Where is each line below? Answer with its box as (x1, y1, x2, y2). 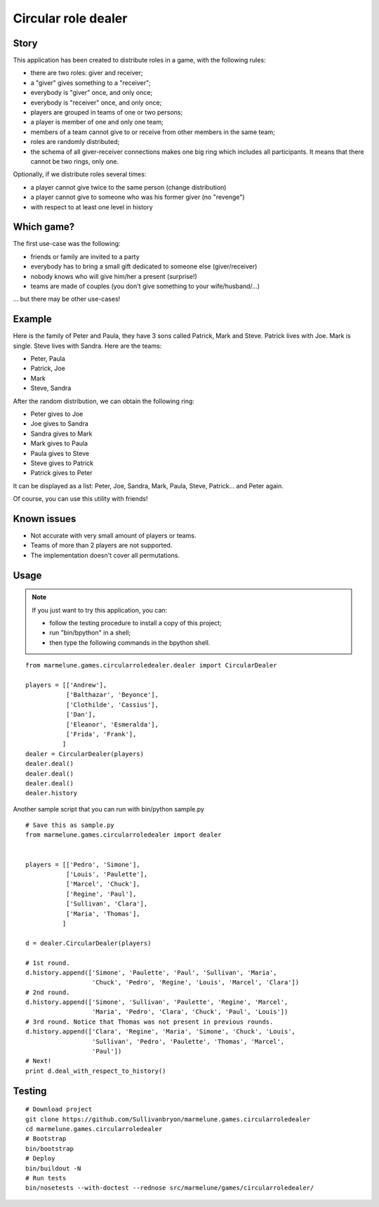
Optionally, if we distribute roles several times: (13, 170, 147, 178)
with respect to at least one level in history (30, 202, 154, 211)
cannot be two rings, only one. (30, 157, 119, 165)
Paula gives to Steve (30, 449, 90, 457)
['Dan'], (65, 710, 96, 719)
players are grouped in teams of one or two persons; (30, 108, 183, 117)
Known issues (13, 513, 77, 525)
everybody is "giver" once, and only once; (30, 89, 153, 97)
